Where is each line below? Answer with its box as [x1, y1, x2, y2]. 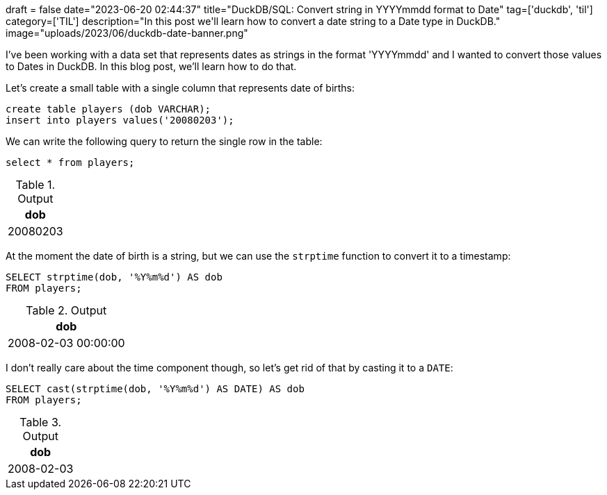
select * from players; [6, 157, 135, 168]
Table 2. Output [26, 303, 107, 317]
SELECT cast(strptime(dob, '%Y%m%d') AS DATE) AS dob [6, 383, 305, 394]
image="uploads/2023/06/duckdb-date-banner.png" [6, 27, 248, 39]
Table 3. [19, 415, 62, 429]
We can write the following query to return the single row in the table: [6, 135, 323, 147]
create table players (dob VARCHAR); [6, 103, 211, 115]
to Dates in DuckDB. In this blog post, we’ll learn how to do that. [6, 60, 297, 72]
